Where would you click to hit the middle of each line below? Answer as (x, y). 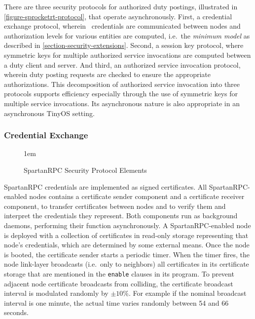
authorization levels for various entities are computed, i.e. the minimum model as (127, 35)
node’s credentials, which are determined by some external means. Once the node (127, 245)
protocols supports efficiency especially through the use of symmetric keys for (121, 94)
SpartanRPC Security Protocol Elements (85, 170)
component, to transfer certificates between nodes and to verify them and (115, 206)
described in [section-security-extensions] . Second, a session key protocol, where (124, 45)
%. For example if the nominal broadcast (185, 293)
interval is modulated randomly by (56, 293)
